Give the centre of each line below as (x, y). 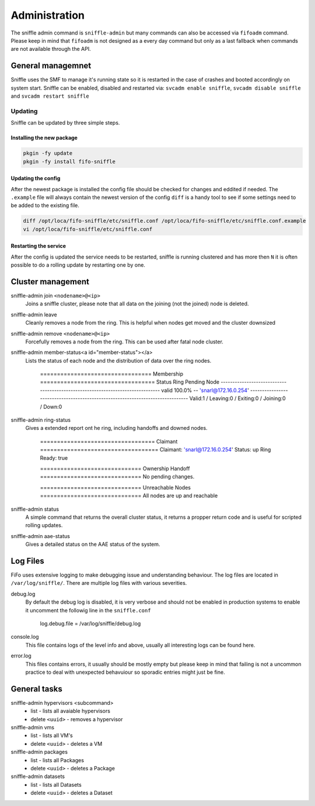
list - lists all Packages (57, 760)
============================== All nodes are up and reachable (129, 496)
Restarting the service (38, 246)
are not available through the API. (51, 49)
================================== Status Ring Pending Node (130, 382)
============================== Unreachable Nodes (115, 487)
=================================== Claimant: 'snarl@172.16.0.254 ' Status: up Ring (155, 450)
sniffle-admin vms (33, 727)
